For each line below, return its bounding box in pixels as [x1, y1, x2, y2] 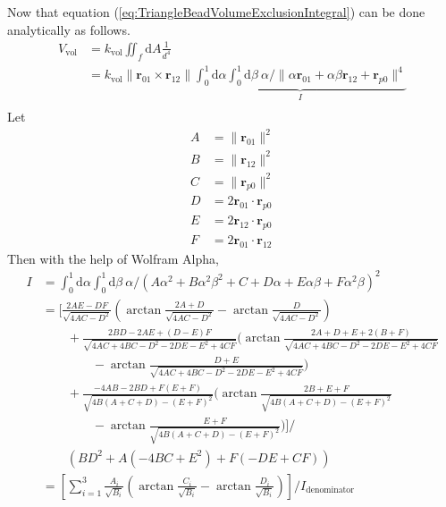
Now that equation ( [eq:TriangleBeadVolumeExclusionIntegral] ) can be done [7, 3, 425, 21]
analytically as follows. [7, 20, 130, 38]
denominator [306, 486, 355, 495]
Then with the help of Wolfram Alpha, [7, 249, 219, 267]
